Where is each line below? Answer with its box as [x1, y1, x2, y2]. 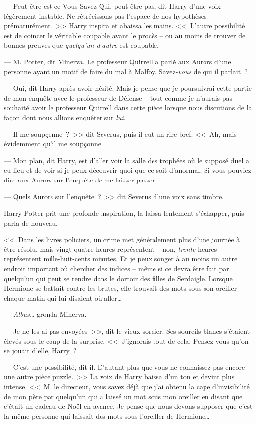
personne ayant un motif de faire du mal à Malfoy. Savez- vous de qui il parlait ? [4, 66, 248, 76]
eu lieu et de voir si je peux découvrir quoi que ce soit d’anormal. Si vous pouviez [4, 165, 251, 175]
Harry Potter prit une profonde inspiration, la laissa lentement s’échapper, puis [4, 208, 244, 218]
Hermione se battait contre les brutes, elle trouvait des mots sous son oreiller [4, 283, 237, 293]
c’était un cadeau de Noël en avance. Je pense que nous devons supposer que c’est [4, 401, 253, 411]
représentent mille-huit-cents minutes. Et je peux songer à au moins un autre [4, 253, 238, 264]
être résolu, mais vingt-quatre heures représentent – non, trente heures [4, 243, 217, 254]
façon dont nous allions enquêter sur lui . [4, 112, 126, 122]
